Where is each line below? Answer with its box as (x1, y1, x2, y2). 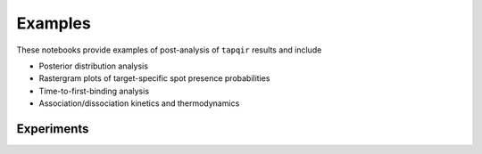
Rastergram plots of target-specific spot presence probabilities (38, 73, 270, 84)
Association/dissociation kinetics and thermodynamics (38, 98, 240, 109)
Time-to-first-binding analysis (38, 85, 150, 96)
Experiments (16, 121, 89, 136)
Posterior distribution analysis (38, 61, 149, 71)
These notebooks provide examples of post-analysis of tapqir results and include (16, 45, 322, 55)
